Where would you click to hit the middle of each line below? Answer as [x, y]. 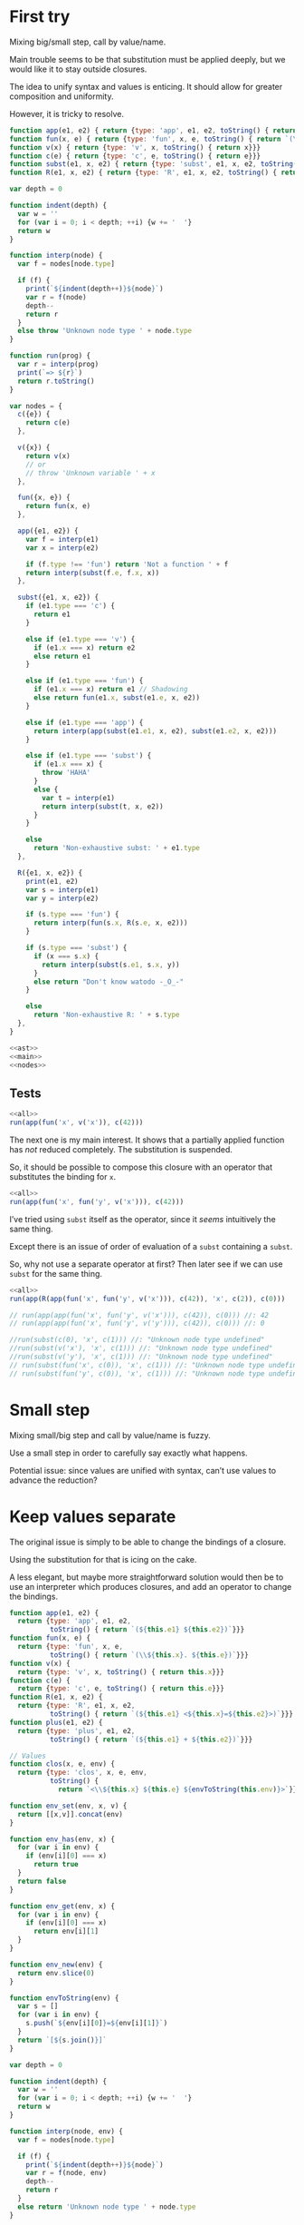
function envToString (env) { [64, 1998]
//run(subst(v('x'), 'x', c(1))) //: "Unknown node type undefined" [141, 1348]
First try [40, 17]
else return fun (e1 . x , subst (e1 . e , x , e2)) [117, 698]
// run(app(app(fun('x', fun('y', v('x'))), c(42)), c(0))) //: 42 [139, 1315]
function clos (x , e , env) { [62, 1764]
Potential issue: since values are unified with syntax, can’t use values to [143, 1470]
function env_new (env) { [56, 1965]
